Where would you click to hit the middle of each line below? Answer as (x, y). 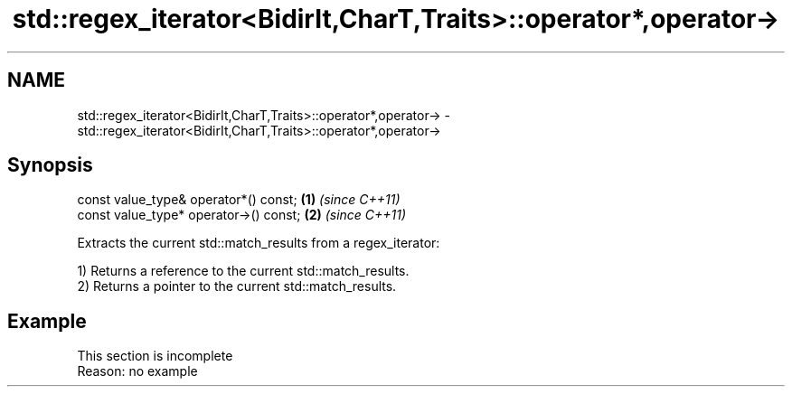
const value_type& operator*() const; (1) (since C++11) (239, 200)
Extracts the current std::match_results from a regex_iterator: (259, 243)
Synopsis (50, 165)
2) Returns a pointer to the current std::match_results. (237, 286)
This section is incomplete (155, 356)
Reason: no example (137, 371)
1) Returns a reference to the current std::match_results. (243, 271)
